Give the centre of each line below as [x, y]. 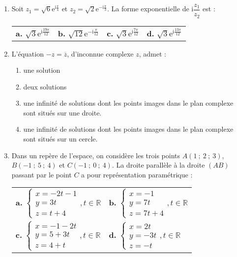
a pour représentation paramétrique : [137, 174]
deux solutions [45, 86]
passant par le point [42, 174]
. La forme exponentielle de [148, 9]
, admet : [152, 53]
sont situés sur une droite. [62, 112]
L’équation [28, 53]
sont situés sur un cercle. [60, 139]
